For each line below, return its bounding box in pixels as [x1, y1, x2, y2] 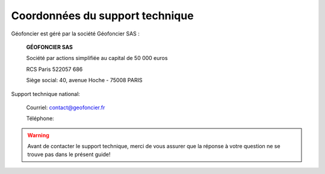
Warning [27, 131, 49, 139]
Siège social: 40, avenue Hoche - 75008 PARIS [26, 77, 143, 84]
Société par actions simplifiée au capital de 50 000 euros [26, 55, 168, 62]
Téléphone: [26, 115, 54, 122]
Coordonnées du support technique [11, 9, 194, 22]
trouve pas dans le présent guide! [27, 151, 111, 158]
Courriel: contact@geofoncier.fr [26, 104, 105, 111]
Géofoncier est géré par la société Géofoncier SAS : [11, 30, 140, 37]
